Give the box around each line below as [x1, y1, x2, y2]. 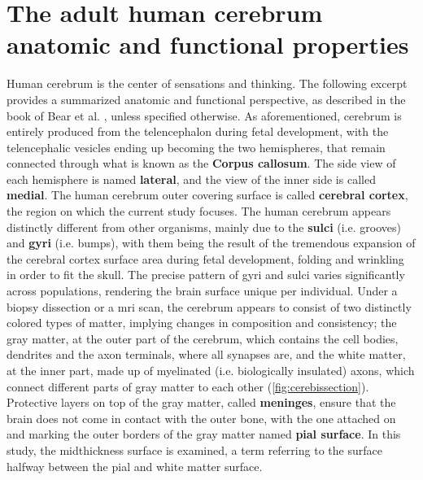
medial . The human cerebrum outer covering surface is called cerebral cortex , [7, 186, 408, 203]
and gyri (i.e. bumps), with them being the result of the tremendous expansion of [7, 234, 416, 251]
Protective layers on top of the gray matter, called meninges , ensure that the [7, 394, 396, 411]
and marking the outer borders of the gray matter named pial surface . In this [7, 425, 401, 443]
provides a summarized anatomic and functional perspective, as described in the [7, 90, 406, 107]
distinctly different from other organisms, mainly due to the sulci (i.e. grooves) [7, 218, 401, 235]
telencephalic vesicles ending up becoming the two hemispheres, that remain [7, 138, 386, 155]
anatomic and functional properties [7, 28, 409, 61]
